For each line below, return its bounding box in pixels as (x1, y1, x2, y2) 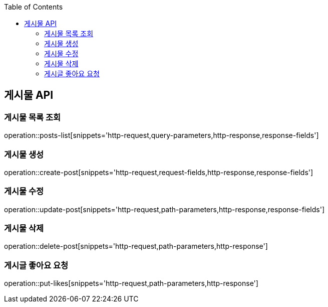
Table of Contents (4, 3, 63, 11)
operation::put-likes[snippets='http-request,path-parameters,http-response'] (4, 279, 258, 288)
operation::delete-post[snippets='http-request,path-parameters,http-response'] (4, 242, 268, 251)
